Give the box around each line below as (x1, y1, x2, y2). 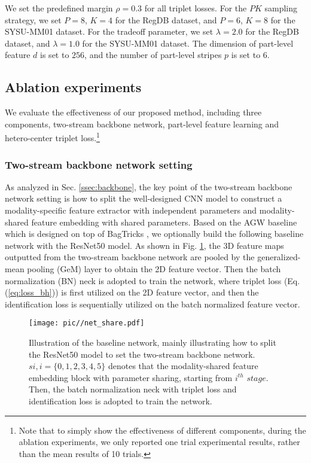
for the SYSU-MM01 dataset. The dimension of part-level (82, 36, 294, 49)
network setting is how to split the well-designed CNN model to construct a (5, 192, 282, 205)
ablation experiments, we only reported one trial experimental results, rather (19, 435, 300, 448)
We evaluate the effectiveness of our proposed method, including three (5, 106, 262, 118)
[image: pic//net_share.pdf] (29, 319, 145, 328)
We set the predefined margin (5, 2, 113, 14)
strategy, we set (5, 13, 62, 26)
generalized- (257, 251, 301, 263)
